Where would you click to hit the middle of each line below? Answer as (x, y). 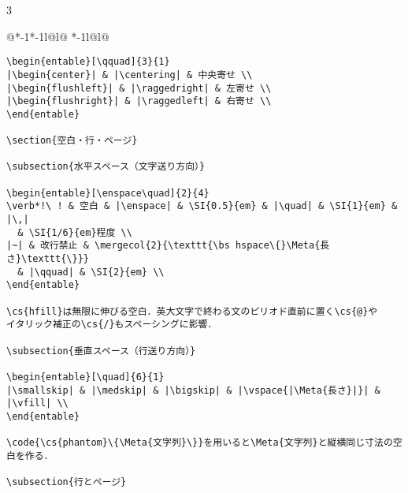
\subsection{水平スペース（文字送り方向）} (106, 167)
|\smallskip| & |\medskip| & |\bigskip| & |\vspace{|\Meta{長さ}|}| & (193, 390)
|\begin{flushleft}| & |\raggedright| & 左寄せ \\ (139, 88)
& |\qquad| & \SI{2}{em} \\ (91, 272)
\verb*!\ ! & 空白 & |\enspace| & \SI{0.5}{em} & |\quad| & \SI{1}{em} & (202, 206)
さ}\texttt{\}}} (48, 259)
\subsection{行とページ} (67, 482)
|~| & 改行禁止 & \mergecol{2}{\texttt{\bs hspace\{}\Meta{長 (168, 246)
